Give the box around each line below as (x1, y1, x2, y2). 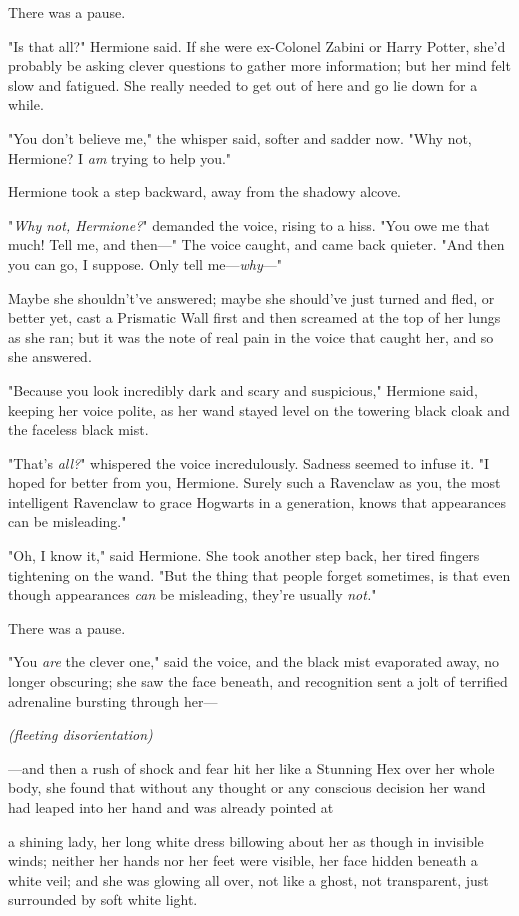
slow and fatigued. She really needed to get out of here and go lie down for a (8, 74, 478, 95)
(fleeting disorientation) (8, 724, 153, 745)
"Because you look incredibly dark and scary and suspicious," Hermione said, (8, 379, 478, 400)
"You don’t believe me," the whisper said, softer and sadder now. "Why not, (8, 127, 472, 148)
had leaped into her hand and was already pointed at (8, 797, 334, 817)
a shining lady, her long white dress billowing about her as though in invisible (8, 830, 484, 851)
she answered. (8, 346, 92, 367)
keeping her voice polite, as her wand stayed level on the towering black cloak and (8, 399, 510, 420)
